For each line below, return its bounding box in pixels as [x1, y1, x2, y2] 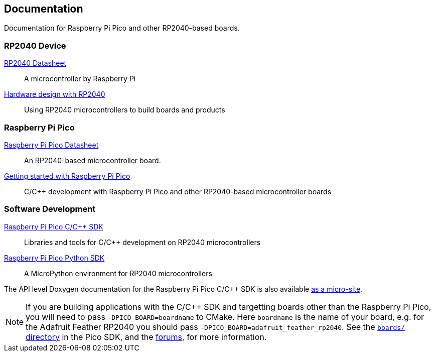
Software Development [4, 204, 96, 214]
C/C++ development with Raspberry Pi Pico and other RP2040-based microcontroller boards [24, 187, 332, 196]
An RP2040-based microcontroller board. [24, 156, 161, 165]
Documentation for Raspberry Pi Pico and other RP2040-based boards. [4, 24, 240, 33]
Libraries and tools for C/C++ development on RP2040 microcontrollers [24, 238, 261, 247]
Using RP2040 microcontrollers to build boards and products [24, 105, 225, 114]
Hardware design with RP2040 [4, 90, 105, 99]
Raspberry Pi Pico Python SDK [4, 253, 105, 262]
